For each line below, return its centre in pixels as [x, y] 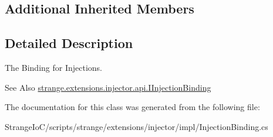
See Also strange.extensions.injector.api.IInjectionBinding [108, 87]
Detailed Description [69, 43]
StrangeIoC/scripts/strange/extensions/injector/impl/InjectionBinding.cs [136, 126]
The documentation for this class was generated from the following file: [132, 107]
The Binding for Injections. [53, 67]
